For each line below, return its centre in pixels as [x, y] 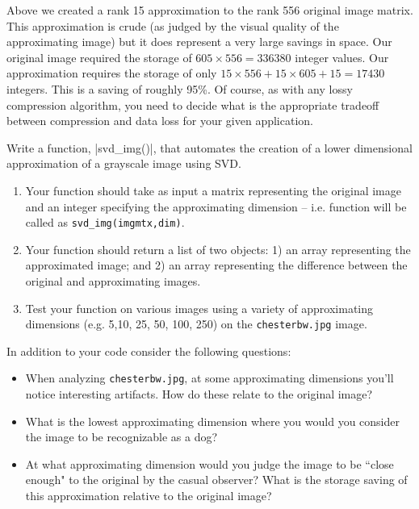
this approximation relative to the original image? [149, 496]
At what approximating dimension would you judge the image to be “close [209, 463]
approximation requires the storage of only [112, 73]
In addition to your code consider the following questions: [149, 350]
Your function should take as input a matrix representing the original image [213, 190]
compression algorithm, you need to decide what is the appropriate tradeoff [193, 104]
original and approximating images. [113, 280]
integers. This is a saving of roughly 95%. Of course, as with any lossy [180, 88]
